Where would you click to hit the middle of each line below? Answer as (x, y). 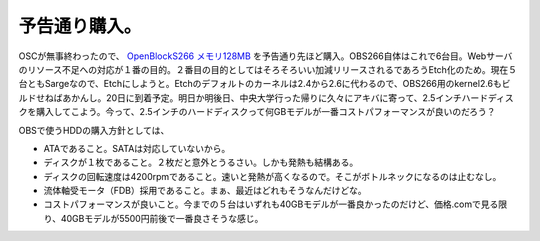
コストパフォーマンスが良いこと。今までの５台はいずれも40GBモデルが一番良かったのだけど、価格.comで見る (271, 204)
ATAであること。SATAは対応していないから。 (137, 148)
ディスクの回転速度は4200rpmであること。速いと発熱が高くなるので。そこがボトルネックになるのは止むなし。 (272, 176)
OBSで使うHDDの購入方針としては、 (94, 130)
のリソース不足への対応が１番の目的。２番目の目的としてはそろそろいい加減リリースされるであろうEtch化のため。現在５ (267, 69)
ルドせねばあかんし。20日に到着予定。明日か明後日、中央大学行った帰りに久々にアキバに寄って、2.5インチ (240, 97)
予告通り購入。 (80, 26)
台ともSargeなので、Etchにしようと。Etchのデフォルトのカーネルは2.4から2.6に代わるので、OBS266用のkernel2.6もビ (264, 84)
